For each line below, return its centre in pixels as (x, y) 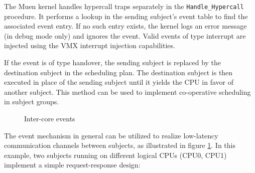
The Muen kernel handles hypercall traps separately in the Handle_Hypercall (124, 6)
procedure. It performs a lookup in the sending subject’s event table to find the (126, 16)
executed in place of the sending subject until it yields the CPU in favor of (119, 82)
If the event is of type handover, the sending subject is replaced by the (113, 62)
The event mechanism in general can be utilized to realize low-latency (111, 135)
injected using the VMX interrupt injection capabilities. (90, 45)
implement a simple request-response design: (72, 165)
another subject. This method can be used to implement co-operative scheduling (127, 92)
